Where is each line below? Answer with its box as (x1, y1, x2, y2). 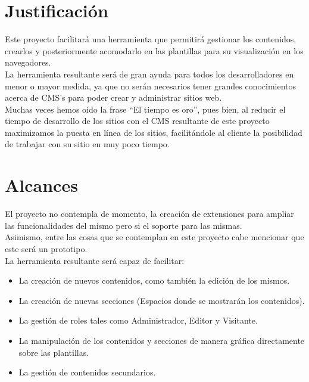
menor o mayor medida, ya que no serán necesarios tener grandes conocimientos (5, 79, 296, 92)
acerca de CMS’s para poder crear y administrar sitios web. (5, 91, 222, 104)
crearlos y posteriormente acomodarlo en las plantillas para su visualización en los (5, 44, 304, 57)
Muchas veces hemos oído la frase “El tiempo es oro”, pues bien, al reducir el (5, 103, 286, 115)
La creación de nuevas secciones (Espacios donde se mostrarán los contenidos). (18, 294, 305, 306)
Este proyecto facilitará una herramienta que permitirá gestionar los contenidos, (5, 33, 296, 45)
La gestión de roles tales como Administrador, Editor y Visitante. (18, 314, 258, 327)
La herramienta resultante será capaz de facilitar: (5, 254, 185, 266)
